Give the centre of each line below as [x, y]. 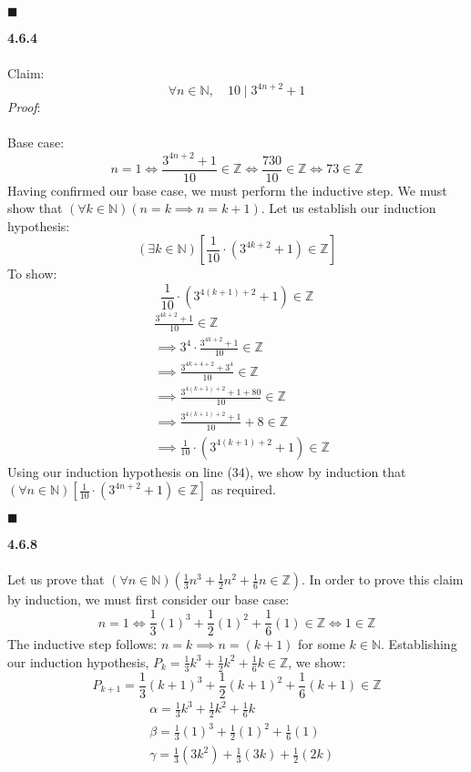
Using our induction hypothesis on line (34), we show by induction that [207, 471]
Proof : [24, 107]
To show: [32, 274]
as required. [243, 489]
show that [35, 208]
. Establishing [419, 644]
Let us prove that [56, 579]
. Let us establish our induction [348, 208]
